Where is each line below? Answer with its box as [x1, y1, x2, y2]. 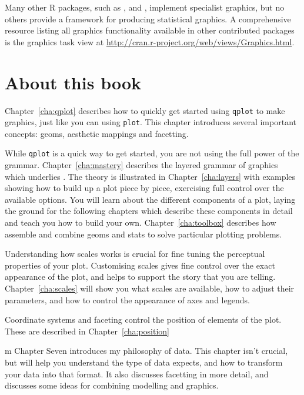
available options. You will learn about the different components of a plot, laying [5, 193, 296, 205]
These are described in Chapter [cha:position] [5, 324, 169, 337]
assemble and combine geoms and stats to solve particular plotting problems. [5, 227, 282, 240]
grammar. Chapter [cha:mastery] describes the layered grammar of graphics [5, 159, 278, 171]
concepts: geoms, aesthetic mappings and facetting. [5, 127, 189, 139]
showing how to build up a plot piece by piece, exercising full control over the [5, 182, 284, 194]
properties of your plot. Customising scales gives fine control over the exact [5, 259, 275, 271]
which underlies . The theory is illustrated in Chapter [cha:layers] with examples [5, 170, 296, 182]
